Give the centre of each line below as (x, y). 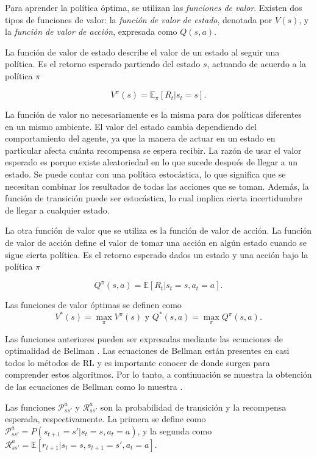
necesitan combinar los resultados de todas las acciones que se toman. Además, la (157, 186)
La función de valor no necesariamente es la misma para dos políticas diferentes (153, 114)
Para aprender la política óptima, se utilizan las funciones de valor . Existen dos (154, 7)
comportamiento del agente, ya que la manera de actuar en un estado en (140, 138)
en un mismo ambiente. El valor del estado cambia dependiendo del (131, 126)
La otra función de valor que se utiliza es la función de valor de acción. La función (158, 230)
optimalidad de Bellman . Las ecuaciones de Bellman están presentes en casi (147, 351)
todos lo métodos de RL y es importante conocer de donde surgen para (137, 362)
